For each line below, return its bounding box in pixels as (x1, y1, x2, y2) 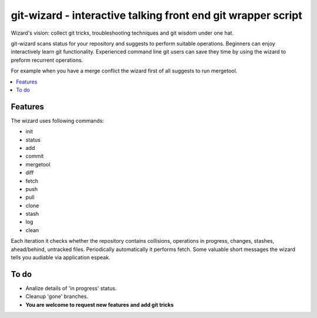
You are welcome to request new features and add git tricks (25, 301, 174, 308)
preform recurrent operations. (11, 56, 83, 63)
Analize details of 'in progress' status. (25, 284, 117, 292)
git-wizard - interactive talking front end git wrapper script (11, 9, 302, 22)
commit (25, 153, 44, 160)
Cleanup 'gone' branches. (25, 293, 89, 300)
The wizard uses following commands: (11, 117, 104, 124)
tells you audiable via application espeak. (11, 254, 111, 261)
